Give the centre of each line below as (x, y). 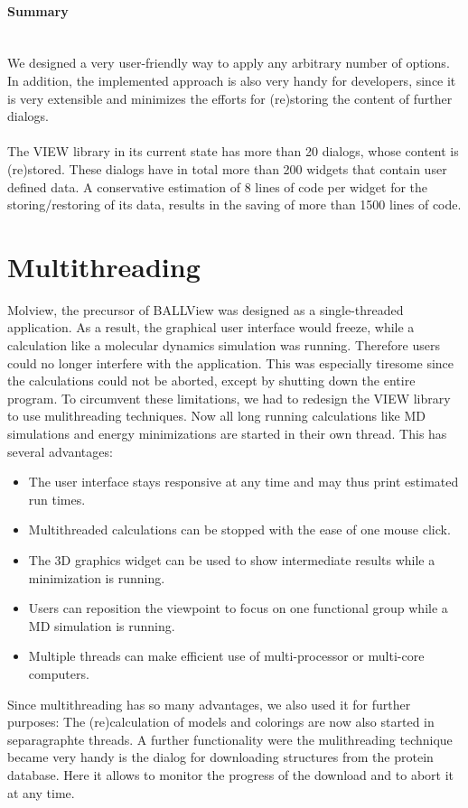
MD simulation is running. (102, 625)
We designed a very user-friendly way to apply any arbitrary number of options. (229, 63)
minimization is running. (97, 577)
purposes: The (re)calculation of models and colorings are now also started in (221, 722)
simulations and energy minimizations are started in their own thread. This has (227, 434)
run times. (57, 499)
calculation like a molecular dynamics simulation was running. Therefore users (224, 345)
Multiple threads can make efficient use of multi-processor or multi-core (226, 656)
